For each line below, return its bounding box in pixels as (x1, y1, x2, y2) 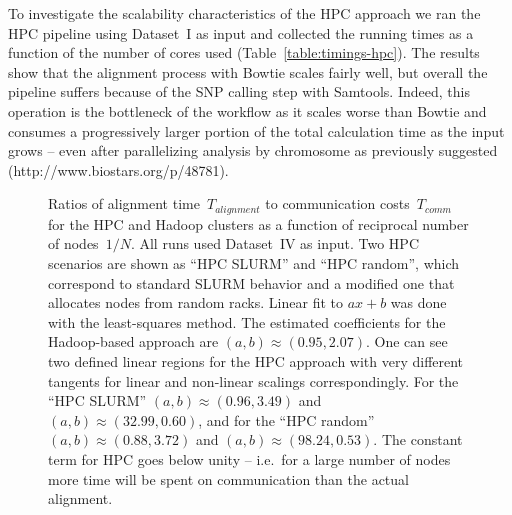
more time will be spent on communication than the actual (48, 468, 409, 489)
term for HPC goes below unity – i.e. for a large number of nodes (48, 448, 451, 469)
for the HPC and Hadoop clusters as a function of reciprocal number (48, 213, 469, 234)
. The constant (373, 429, 463, 450)
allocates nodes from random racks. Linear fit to (48, 292, 343, 313)
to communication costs (265, 193, 410, 214)
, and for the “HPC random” (198, 409, 375, 430)
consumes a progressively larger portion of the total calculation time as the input (8, 120, 505, 141)
